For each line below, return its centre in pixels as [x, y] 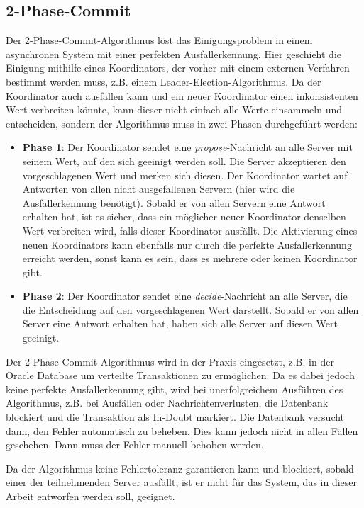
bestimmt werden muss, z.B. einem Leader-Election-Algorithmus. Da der [164, 81]
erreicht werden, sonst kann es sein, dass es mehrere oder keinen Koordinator [190, 258]
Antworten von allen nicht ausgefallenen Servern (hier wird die [159, 189]
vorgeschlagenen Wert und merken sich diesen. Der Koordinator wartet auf [185, 175]
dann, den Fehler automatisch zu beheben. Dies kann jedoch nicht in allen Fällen [182, 430]
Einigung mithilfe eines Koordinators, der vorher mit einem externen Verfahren [178, 68]
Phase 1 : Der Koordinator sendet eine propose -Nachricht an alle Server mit [187, 147]
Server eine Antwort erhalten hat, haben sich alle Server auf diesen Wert [180, 323]
